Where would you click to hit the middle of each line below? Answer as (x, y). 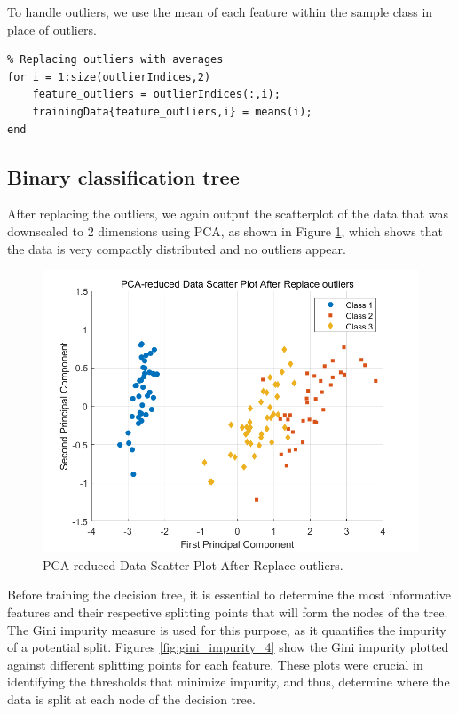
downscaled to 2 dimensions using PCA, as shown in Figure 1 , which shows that (225, 230)
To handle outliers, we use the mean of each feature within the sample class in (220, 12)
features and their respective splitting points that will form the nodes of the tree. (228, 611)
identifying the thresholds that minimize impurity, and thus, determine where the (229, 682)
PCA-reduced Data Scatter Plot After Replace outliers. (193, 564)
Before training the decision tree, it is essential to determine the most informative (229, 595)
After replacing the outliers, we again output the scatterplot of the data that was (228, 214)
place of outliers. (52, 29)
